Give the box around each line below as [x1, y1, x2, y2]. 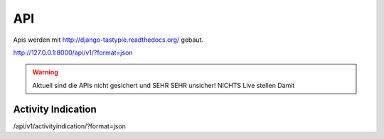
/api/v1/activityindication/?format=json [13, 121, 126, 130]
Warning [32, 68, 58, 77]
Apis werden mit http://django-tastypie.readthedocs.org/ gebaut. [13, 35, 204, 44]
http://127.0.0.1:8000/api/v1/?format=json [13, 48, 133, 57]
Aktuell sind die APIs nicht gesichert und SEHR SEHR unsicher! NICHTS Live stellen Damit [32, 81, 295, 89]
